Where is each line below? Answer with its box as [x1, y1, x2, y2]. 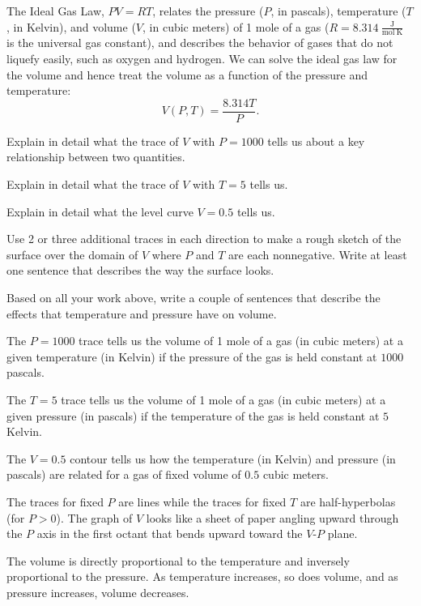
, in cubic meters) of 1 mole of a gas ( [142, 18, 330, 35]
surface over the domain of [6, 245, 138, 262]
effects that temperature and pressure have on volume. [6, 305, 277, 322]
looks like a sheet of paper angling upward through [146, 509, 399, 526]
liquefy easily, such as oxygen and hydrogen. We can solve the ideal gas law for [6, 50, 398, 67]
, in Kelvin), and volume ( [6, 18, 136, 35]
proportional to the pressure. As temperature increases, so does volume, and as [6, 568, 398, 585]
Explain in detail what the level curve [6, 203, 193, 220]
